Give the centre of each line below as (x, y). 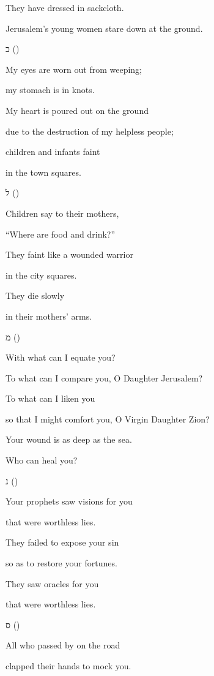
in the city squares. (41, 275)
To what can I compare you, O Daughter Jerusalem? (104, 377)
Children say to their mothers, (62, 213)
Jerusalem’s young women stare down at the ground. (104, 28)
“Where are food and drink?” (61, 234)
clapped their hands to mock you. (68, 666)
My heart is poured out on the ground (77, 110)
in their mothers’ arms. (49, 316)
